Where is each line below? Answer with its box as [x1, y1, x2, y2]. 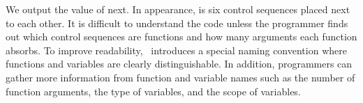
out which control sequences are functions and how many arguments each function [6, 29, 357, 44]
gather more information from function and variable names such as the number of [6, 70, 355, 84]
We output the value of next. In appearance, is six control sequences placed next [6, 2, 350, 16]
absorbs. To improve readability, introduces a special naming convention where [6, 42, 347, 57]
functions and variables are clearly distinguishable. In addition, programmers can [6, 56, 353, 71]
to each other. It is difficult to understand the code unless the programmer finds [6, 15, 348, 30]
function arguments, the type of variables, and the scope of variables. [6, 84, 301, 98]
